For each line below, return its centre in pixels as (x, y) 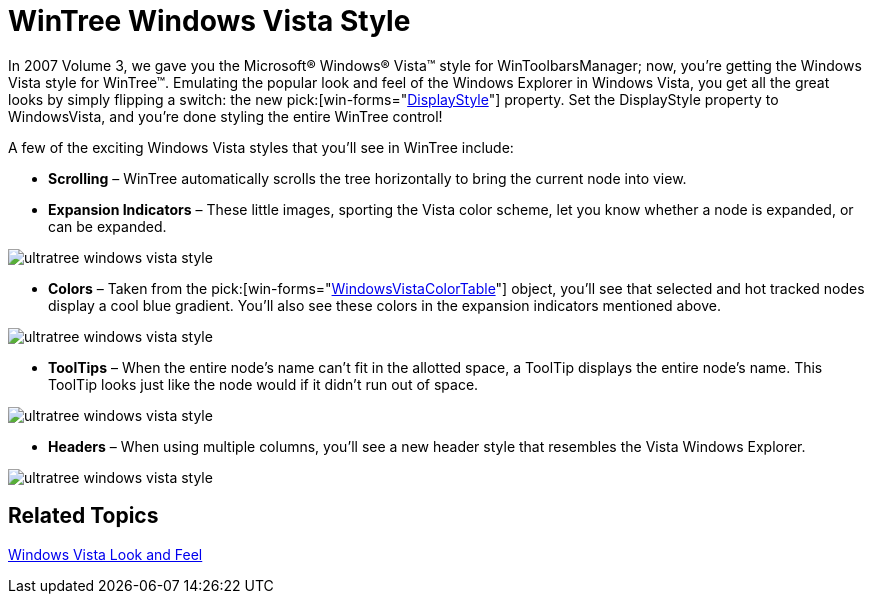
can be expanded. (107, 226)
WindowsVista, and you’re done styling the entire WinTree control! (225, 116)
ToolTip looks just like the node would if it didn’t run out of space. (263, 384)
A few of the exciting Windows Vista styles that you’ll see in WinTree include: (261, 147)
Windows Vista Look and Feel (105, 554)
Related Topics (83, 516)
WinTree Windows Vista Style (209, 21)
